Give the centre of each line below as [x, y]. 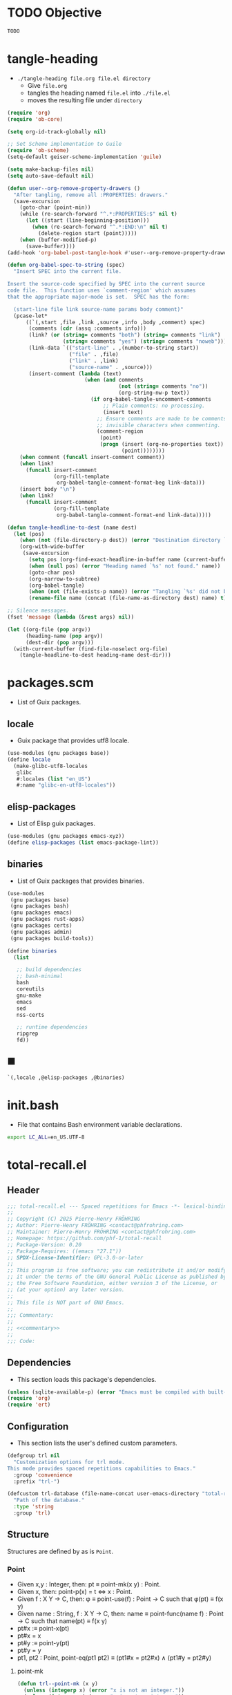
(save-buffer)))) [50, 246]
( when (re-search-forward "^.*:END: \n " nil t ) [100, 227]
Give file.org [47, 85]
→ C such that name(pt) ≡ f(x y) [62, 1621]
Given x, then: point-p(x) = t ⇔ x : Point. [75, 1591]
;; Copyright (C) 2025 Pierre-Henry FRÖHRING [74, 1219]
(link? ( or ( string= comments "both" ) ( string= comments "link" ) [125, 335]
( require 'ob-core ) [35, 119]
